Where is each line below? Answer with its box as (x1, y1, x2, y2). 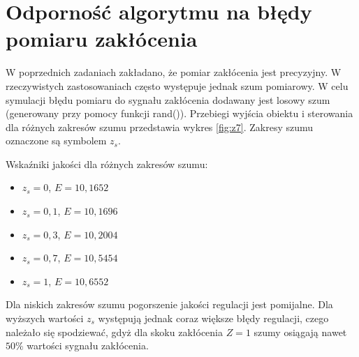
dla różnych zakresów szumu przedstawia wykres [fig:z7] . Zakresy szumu (6, 119, 314, 134)
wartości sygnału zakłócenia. (27, 338, 149, 353)
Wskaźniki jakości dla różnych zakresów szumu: (6, 156, 208, 171)
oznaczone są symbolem (6, 133, 107, 148)
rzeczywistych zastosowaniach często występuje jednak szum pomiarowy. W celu (6, 78, 349, 93)
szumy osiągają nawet (254, 324, 347, 339)
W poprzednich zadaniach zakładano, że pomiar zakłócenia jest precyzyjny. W (6, 65, 342, 79)
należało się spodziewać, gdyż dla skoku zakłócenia (6, 324, 223, 339)
